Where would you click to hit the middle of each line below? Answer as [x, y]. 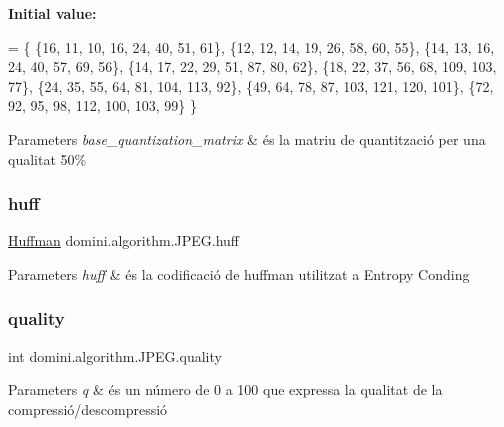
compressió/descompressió [88, 408]
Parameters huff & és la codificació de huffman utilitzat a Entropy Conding [239, 273]
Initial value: [52, 13]
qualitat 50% [47, 158]
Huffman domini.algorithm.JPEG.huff [124, 240]
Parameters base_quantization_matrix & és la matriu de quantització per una [247, 138]
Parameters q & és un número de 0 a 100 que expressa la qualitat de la [225, 389]
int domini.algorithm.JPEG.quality [115, 355]
